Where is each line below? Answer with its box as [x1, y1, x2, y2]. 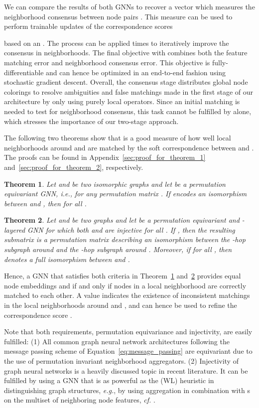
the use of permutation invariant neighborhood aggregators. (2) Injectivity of [4, 356, 239, 366]
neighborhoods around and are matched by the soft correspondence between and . [4, 142, 254, 152]
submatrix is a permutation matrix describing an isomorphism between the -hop [4, 234, 246, 245]
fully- [212, 57, 228, 67]
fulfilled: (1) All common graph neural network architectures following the [4, 336, 230, 346]
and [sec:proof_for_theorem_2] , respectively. [4, 161, 143, 172]
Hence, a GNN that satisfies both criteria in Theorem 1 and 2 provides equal [4, 271, 241, 281]
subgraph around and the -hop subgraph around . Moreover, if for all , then [4, 244, 232, 255]
